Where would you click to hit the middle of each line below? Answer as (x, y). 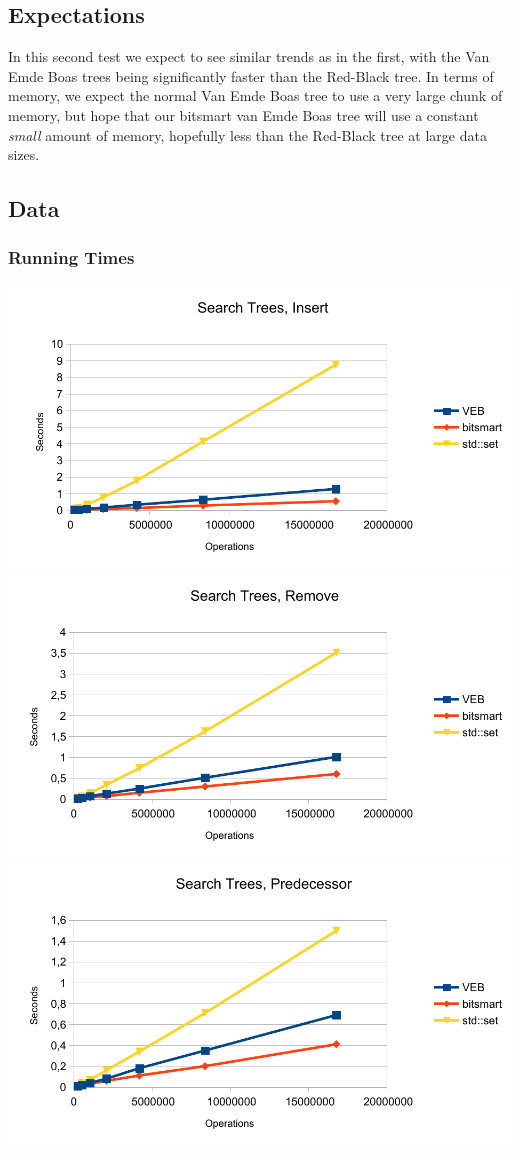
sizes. (24, 154)
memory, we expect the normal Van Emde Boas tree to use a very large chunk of (255, 95)
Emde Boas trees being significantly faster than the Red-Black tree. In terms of (251, 75)
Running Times (71, 257)
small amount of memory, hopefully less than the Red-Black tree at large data (247, 134)
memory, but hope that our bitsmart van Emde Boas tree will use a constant (243, 114)
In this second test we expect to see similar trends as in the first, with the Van (249, 56)
